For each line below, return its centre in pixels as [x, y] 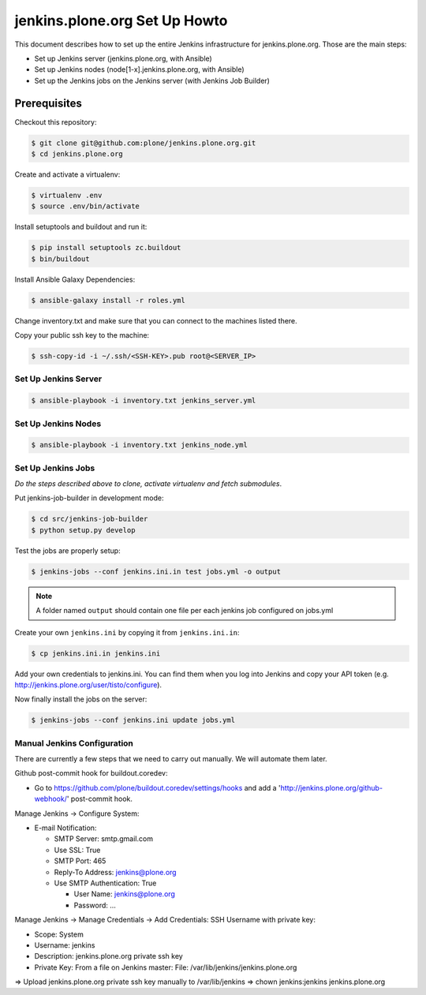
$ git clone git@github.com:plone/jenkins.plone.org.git [144, 143]
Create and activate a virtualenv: [67, 174]
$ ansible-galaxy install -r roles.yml [108, 300]
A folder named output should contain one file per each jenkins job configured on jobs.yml [185, 611]
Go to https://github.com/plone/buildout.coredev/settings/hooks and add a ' [158, 787]
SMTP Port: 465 [80, 861]
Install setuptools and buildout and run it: [81, 227]
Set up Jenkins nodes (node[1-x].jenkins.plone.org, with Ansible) [139, 69]
